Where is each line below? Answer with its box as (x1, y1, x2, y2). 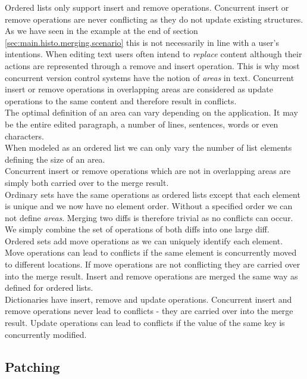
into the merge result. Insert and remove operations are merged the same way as (5, 269, 298, 282)
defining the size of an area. (5, 153, 105, 165)
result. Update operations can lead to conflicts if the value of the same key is (5, 316, 285, 329)
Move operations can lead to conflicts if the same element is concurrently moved (5, 246, 297, 259)
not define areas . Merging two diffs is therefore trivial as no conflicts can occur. (5, 211, 293, 223)
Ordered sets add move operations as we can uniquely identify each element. (5, 234, 283, 247)
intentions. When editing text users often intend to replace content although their (5, 48, 302, 60)
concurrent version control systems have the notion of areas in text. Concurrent (5, 71, 295, 83)
